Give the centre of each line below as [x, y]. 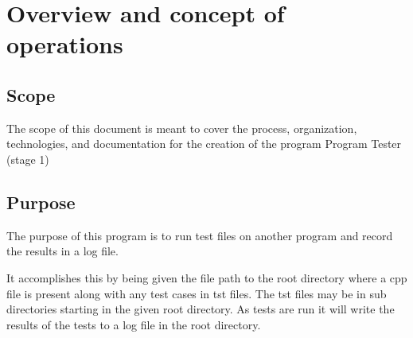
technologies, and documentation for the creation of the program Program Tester [204, 144]
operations [65, 44]
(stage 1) [28, 159]
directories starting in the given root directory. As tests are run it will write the [201, 309]
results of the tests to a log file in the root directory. [134, 324]
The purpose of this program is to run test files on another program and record [200, 235]
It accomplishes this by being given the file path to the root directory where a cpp [207, 277]
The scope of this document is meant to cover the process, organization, [182, 128]
